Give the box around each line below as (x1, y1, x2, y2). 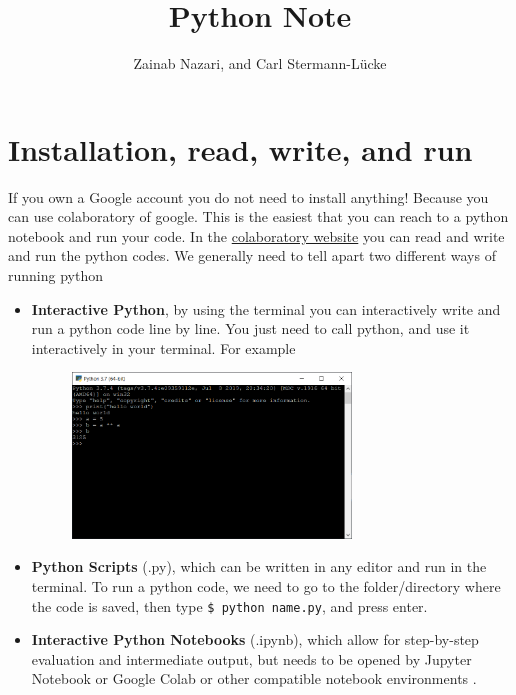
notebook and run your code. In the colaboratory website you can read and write (8, 225, 505, 246)
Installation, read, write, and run (8, 128, 473, 169)
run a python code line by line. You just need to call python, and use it (31, 318, 470, 339)
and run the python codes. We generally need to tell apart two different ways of (8, 245, 496, 266)
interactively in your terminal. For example (31, 337, 296, 358)
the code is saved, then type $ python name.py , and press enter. (31, 595, 428, 616)
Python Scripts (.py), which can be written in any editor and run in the (31, 556, 487, 577)
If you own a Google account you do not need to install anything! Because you (8, 186, 489, 207)
